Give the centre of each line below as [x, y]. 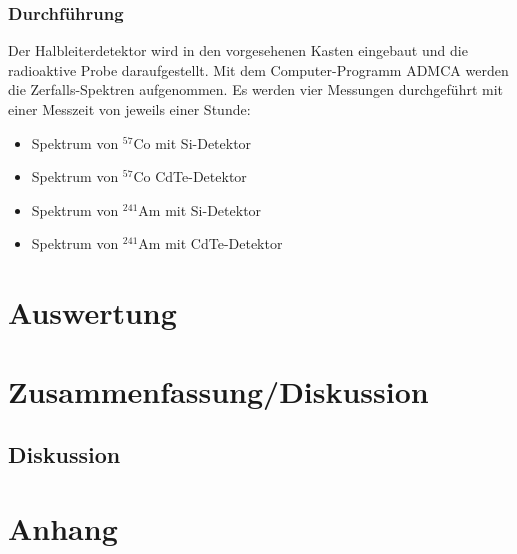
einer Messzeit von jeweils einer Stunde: [129, 109]
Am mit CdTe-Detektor [210, 243]
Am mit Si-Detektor [200, 209]
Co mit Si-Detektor [192, 142]
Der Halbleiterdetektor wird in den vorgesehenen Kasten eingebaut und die [238, 50]
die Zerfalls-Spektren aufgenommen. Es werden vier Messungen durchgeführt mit [256, 89]
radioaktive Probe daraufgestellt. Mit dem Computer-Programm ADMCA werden [258, 69]
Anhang [63, 527]
